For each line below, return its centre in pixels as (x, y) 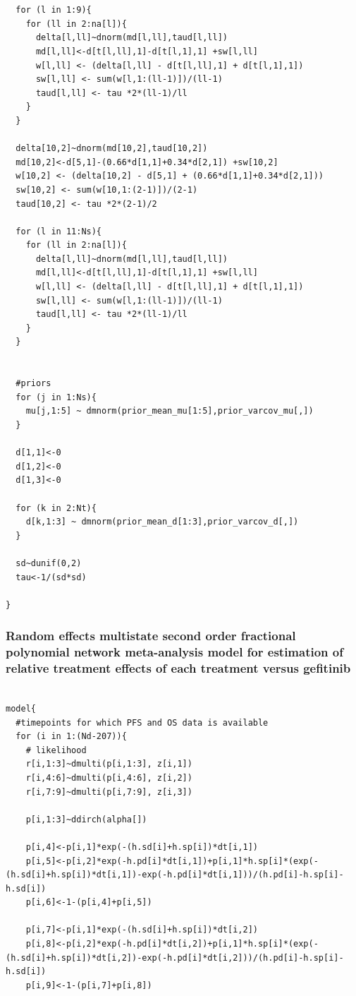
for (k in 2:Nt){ (56, 508)
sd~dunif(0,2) (49, 563)
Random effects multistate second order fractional (151, 636)
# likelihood (56, 750)
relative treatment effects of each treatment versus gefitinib (178, 668)
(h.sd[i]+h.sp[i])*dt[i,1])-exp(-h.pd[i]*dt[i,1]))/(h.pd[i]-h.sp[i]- (175, 875)
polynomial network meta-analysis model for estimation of (174, 652)
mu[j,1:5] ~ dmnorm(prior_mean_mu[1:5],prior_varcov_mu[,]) (170, 411)
